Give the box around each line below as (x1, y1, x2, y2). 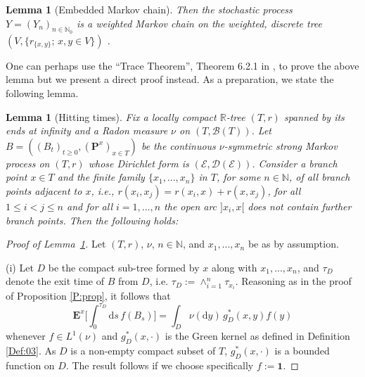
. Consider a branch (252, 155, 338, 170)
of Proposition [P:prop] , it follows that (6, 288, 171, 303)
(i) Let (6, 260, 34, 274)
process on (6, 155, 50, 170)
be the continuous (141, 138, 216, 153)
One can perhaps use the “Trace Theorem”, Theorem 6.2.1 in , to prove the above (6, 58, 359, 72)
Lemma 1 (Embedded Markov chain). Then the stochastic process (6, 2, 293, 16)
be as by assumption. (248, 236, 339, 251)
